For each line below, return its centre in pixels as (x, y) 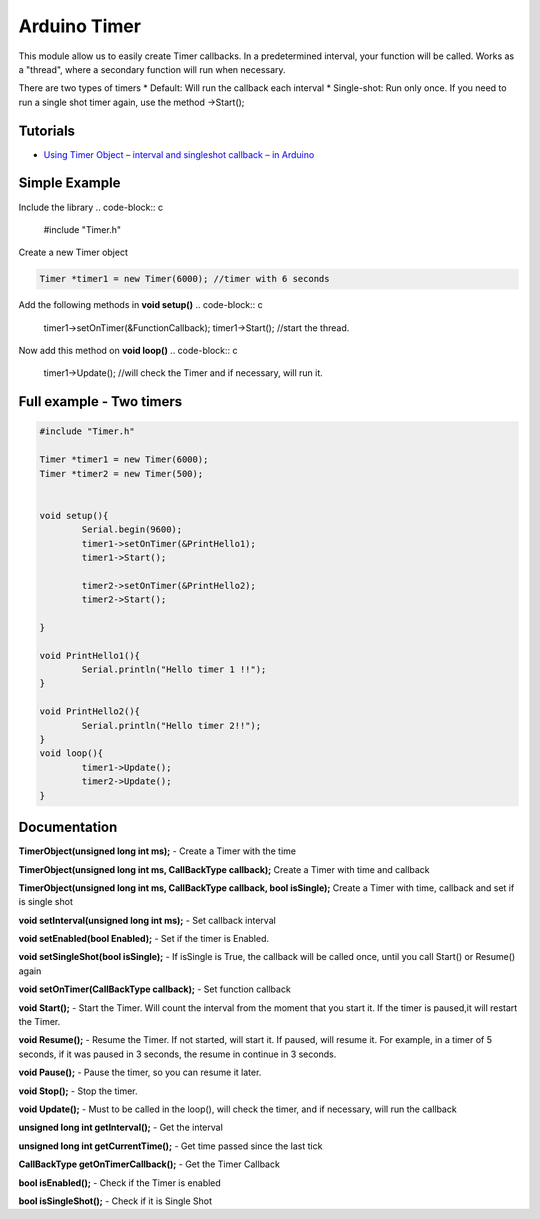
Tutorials (46, 130)
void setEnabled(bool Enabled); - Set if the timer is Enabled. (144, 939)
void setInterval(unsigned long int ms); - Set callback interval (147, 920)
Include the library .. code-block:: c (91, 207)
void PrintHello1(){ (89, 655)
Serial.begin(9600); (132, 529)
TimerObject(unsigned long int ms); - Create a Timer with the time (157, 851)
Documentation (68, 827)
